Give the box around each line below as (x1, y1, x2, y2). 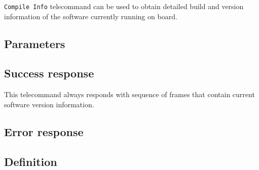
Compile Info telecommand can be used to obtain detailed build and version (4, 1, 244, 11)
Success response (4, 65, 94, 81)
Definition (4, 153, 57, 169)
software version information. (4, 99, 94, 109)
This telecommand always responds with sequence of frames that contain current (4, 89, 255, 100)
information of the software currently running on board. (4, 11, 177, 21)
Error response (4, 123, 84, 139)
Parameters (4, 35, 65, 51)
